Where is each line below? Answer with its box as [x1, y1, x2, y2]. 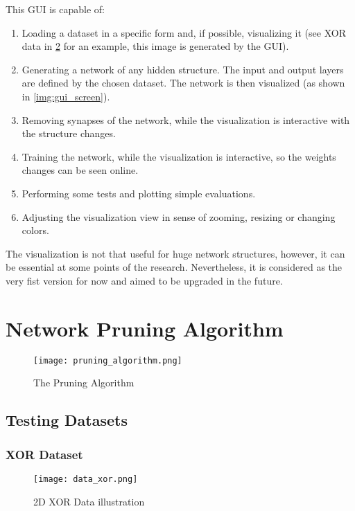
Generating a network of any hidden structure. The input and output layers [21, 62, 344, 76]
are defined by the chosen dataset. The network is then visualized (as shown [21, 75, 345, 90]
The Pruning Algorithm [33, 375, 135, 390]
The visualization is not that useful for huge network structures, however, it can [6, 246, 345, 260]
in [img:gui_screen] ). [21, 89, 110, 103]
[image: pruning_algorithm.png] [33, 355, 182, 366]
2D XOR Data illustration [33, 494, 145, 508]
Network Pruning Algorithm [6, 314, 284, 342]
